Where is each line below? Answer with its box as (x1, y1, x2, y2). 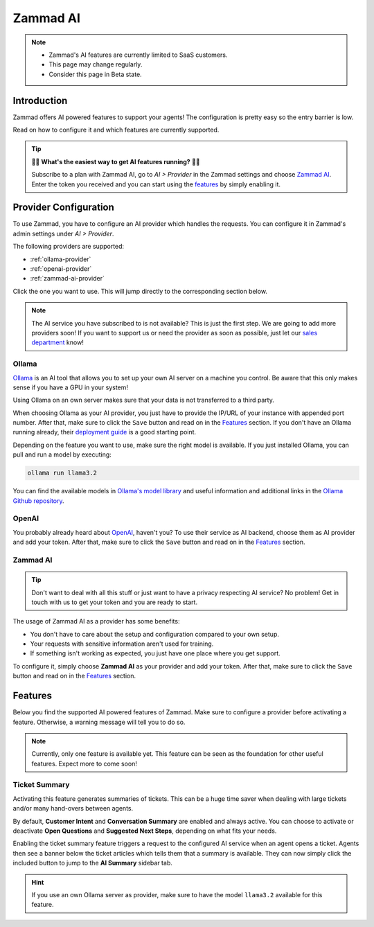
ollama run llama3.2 (27, 469, 97, 477)
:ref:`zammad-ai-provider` (30, 274, 105, 283)
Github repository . (12, 496, 65, 505)
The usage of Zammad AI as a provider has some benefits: (12, 617, 180, 626)
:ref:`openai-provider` (30, 265, 92, 273)
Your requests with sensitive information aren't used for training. (30, 639, 214, 648)
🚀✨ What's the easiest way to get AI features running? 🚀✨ (31, 157, 200, 166)
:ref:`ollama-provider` (30, 255, 91, 263)
